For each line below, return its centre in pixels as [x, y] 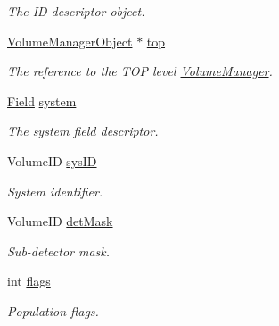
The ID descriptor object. [76, 11]
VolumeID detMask [60, 221]
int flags [29, 281]
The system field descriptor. [83, 131]
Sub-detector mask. [59, 251]
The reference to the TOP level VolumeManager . [140, 71]
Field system [42, 100]
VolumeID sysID [52, 160]
